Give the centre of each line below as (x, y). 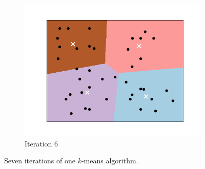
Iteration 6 (41, 143)
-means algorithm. (110, 161)
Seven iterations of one (40, 161)
